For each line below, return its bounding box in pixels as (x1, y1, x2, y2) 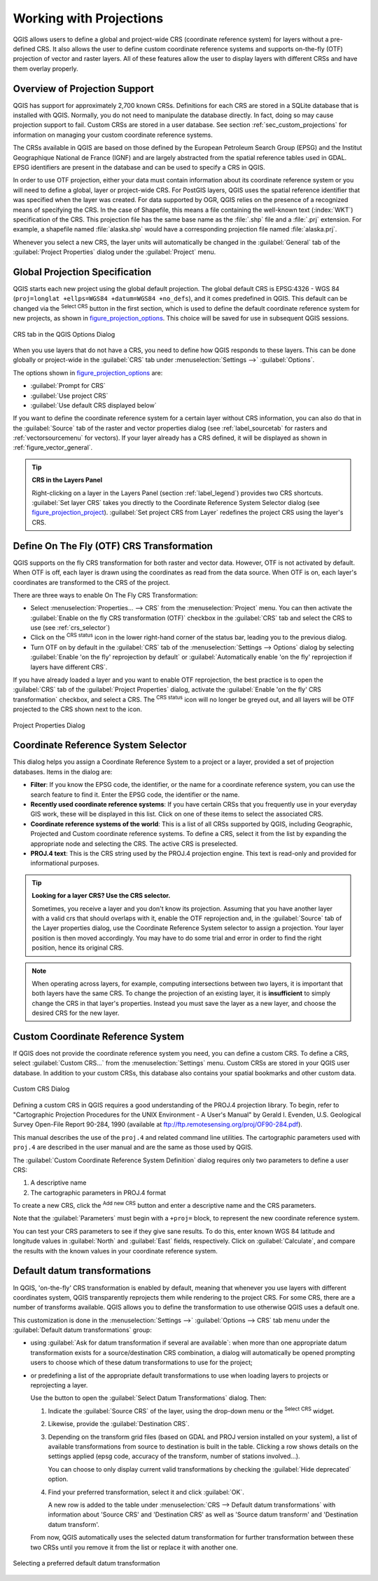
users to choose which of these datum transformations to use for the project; (30, 1358, 253, 1367)
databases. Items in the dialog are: (13, 767, 113, 776)
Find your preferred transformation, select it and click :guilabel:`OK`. (48, 1488, 245, 1496)
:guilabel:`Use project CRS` (30, 391, 108, 400)
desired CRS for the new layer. (31, 1009, 120, 1017)
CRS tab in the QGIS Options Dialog (13, 330, 115, 338)
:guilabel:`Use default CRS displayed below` (30, 401, 157, 410)
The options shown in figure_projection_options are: (13, 368, 163, 377)
